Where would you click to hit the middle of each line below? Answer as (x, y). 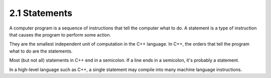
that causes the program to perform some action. (60, 34)
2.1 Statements (41, 13)
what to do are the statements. (41, 51)
